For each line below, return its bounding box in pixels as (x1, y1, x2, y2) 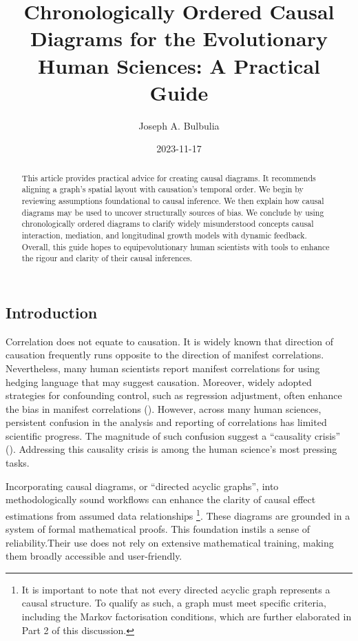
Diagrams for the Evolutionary (30, 24, 328, 52)
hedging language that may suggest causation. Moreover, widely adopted (6, 374, 312, 389)
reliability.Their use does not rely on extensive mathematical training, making (6, 535, 334, 549)
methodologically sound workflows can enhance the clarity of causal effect (6, 492, 316, 507)
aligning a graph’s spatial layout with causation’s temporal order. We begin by (21, 183, 304, 195)
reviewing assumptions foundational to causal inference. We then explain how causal (21, 194, 324, 206)
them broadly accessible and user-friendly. (6, 549, 182, 563)
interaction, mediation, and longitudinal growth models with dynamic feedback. (21, 229, 307, 241)
